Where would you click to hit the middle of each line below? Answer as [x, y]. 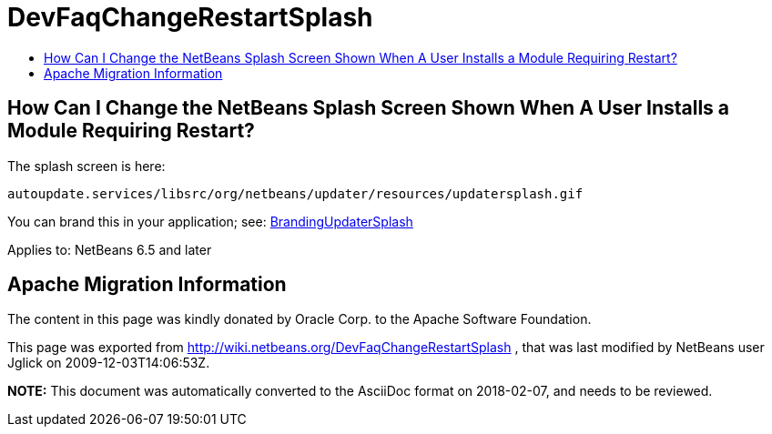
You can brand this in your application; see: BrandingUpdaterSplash [210, 221]
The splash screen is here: [86, 166]
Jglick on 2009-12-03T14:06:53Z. [109, 363]
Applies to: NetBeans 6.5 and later [110, 249]
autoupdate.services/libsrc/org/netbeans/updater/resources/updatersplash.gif [295, 193]
